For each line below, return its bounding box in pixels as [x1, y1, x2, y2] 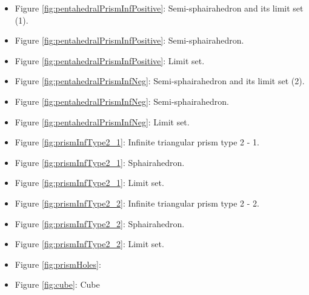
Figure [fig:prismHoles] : [15, 257, 101, 270]
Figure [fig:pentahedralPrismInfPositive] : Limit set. [15, 54, 205, 67]
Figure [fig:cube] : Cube [15, 278, 100, 291]
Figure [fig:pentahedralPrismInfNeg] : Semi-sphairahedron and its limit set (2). [15, 75, 305, 87]
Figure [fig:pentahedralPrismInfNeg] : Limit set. [15, 115, 190, 128]
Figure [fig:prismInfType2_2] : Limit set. [15, 237, 164, 250]
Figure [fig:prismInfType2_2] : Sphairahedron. [15, 217, 185, 230]
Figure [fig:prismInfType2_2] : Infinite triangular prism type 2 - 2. [15, 196, 259, 209]
